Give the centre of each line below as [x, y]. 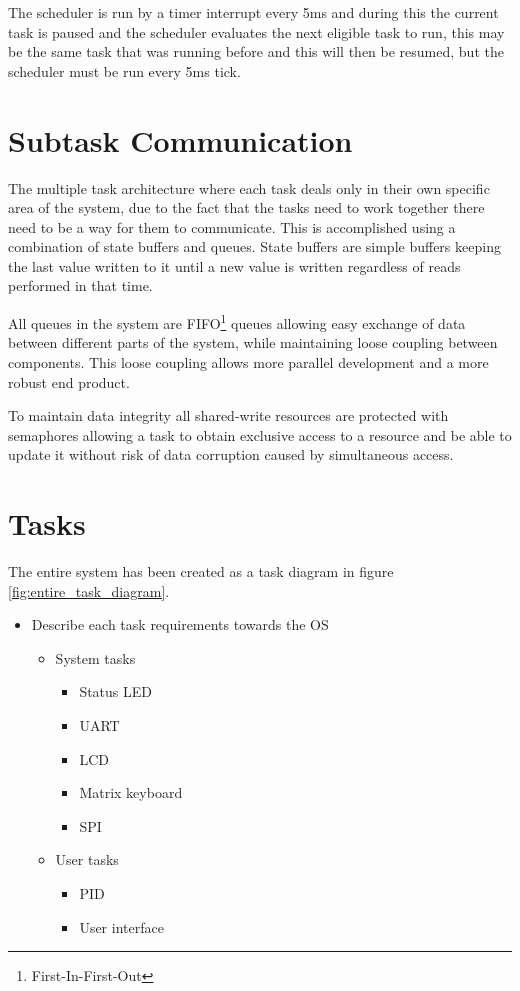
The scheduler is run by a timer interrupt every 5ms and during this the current [253, 12]
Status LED [116, 691]
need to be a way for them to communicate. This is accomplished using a [232, 226]
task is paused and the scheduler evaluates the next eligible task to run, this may [256, 31]
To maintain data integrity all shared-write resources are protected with [228, 415]
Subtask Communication [180, 139]
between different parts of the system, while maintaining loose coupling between [253, 342]
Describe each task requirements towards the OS [180, 624]
